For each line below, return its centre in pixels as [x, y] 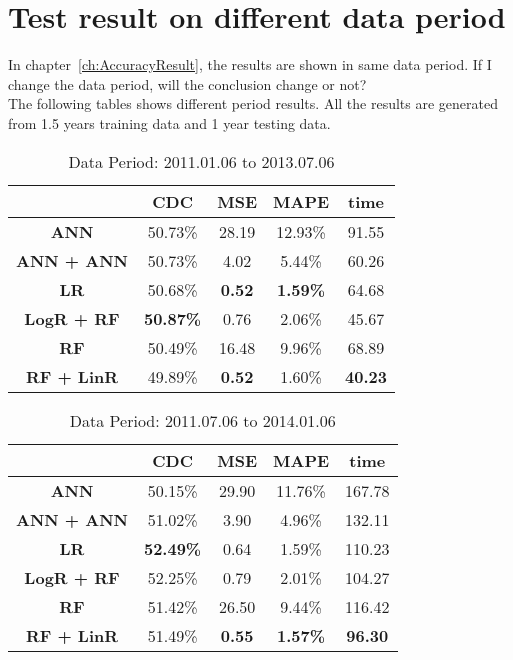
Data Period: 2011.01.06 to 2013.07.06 [201, 161]
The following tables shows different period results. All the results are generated [253, 103]
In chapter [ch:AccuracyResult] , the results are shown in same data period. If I [250, 64]
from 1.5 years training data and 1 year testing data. [169, 122]
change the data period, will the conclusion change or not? [187, 83]
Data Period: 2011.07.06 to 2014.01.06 [202, 420]
